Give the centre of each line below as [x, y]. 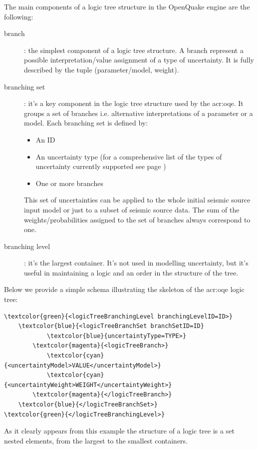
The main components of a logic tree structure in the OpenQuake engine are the [127, 6]
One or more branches [69, 183]
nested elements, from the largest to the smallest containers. [96, 440]
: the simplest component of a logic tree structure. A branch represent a [134, 50]
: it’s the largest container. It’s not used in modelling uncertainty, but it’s [136, 263]
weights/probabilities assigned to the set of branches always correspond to [137, 219]
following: [19, 16]
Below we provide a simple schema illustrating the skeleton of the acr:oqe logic [124, 289]
